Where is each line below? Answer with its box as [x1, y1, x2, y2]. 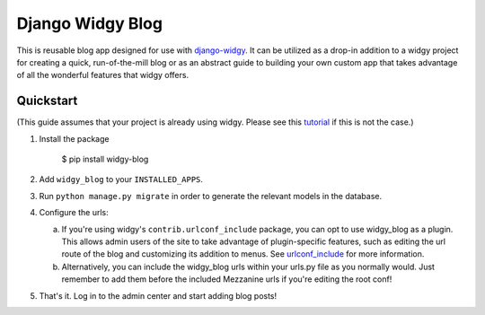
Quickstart [16, 93, 78, 109]
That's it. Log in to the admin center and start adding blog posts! [39, 290, 278, 301]
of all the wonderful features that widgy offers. [16, 70, 189, 81]
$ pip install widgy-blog [61, 153, 149, 165]
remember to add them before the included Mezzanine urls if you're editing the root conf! [61, 274, 392, 284]
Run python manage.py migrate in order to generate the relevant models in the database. [39, 190, 382, 201]
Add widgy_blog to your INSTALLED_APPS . [39, 174, 204, 185]
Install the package [39, 133, 110, 144]
